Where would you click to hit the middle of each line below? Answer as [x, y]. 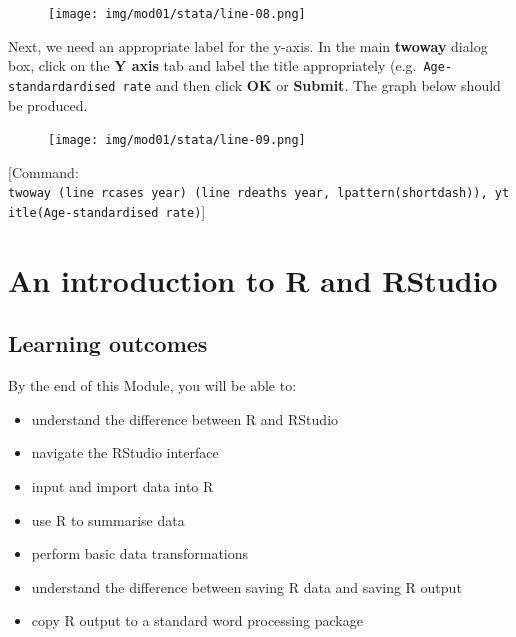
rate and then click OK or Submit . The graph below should [311, 84]
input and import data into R [122, 486]
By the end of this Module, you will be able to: [152, 385]
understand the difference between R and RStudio [185, 418]
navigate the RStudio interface [125, 452]
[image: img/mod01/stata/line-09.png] [177, 140]
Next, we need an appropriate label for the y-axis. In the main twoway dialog [248, 45]
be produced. [48, 104]
